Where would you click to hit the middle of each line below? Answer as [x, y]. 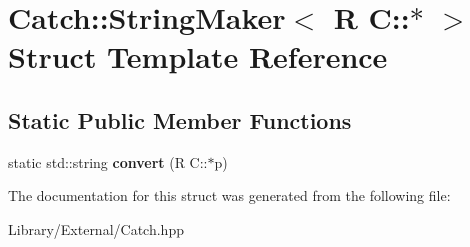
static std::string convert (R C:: [108, 161]
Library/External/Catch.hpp [96, 228]
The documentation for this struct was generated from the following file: [229, 195]
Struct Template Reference [198, 56]
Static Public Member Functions [180, 119]
